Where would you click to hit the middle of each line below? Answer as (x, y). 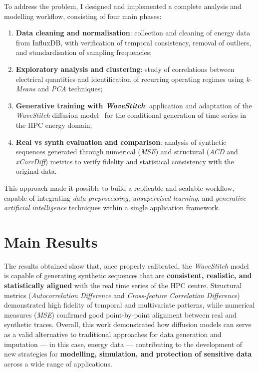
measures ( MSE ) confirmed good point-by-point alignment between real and (120, 314)
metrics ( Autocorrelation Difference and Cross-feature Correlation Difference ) (122, 295)
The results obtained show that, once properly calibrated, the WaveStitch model (127, 265)
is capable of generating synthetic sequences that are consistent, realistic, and (128, 275)
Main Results (51, 241)
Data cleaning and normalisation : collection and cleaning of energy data (133, 33)
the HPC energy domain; (54, 125)
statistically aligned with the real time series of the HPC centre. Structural (123, 285)
